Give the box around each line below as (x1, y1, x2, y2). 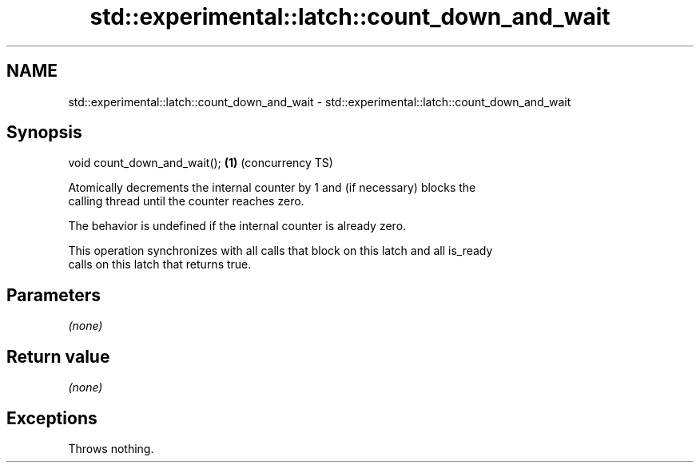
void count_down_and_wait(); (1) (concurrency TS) (68, 156, 333, 170)
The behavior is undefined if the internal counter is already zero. (68, 219, 407, 233)
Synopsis (6, 122, 82, 143)
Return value (6, 346, 110, 367)
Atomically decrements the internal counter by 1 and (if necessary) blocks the (68, 181, 476, 195)
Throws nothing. (68, 441, 154, 455)
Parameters (6, 284, 101, 305)
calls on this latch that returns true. (68, 257, 252, 272)
